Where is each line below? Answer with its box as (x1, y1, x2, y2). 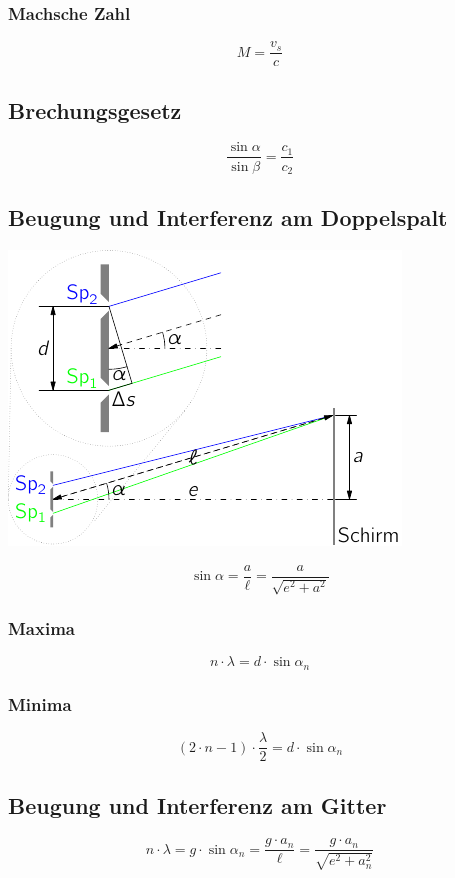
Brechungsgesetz (8, 94, 182, 125)
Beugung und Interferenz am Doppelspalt (8, 202, 448, 233)
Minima (8, 691, 72, 716)
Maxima (8, 616, 75, 641)
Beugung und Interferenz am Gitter (8, 789, 387, 820)
